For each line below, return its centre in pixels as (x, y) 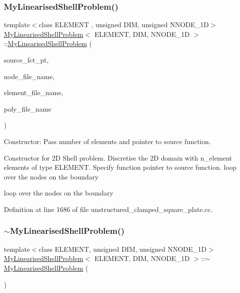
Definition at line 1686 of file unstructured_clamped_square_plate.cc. (108, 209)
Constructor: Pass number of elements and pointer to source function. (107, 141)
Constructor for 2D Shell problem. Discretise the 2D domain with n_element (118, 157)
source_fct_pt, (26, 60)
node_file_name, (29, 76)
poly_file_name (28, 108)
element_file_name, (34, 92)
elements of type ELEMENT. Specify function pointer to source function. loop (120, 167)
